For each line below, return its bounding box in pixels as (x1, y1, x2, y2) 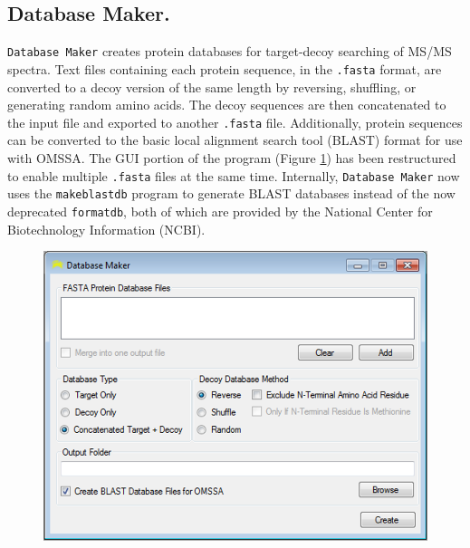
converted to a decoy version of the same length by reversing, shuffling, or (7, 77, 417, 96)
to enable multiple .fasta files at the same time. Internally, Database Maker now (7, 166, 460, 185)
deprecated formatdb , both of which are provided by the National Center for (7, 201, 433, 220)
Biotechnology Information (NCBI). (7, 219, 206, 238)
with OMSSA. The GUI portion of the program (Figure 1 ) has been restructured (7, 148, 456, 167)
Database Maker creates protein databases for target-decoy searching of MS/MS (7, 42, 452, 61)
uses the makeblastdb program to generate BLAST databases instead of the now (7, 184, 456, 203)
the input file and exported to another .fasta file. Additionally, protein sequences (7, 112, 463, 131)
